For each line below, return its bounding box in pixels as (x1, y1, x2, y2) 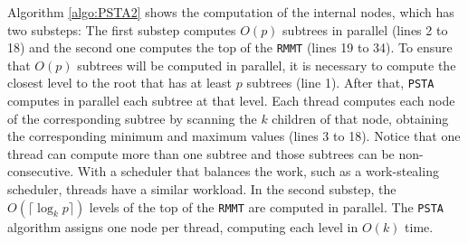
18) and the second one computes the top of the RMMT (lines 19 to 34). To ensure (7, 38, 453, 57)
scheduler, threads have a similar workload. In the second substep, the (7, 180, 396, 199)
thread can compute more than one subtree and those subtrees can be (7, 144, 395, 163)
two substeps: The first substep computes (7, 20, 236, 39)
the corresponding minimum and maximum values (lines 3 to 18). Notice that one (7, 126, 461, 145)
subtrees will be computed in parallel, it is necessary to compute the (77, 55, 456, 74)
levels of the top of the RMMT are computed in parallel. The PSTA (89, 197, 444, 216)
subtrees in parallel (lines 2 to (282, 20, 448, 39)
